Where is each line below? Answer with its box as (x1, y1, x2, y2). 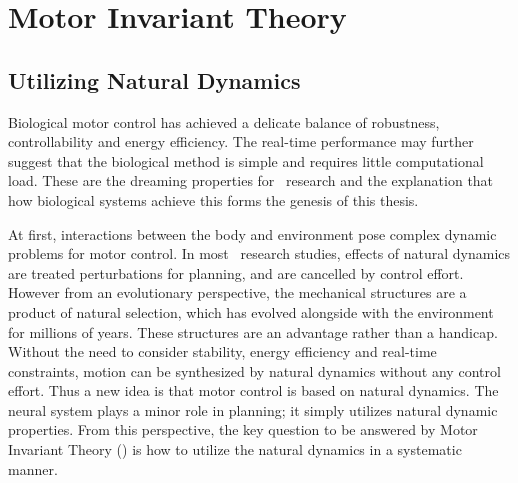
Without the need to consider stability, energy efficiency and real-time (8, 341, 437, 362)
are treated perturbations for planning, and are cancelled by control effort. (8, 262, 464, 283)
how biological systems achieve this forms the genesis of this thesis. (8, 189, 419, 210)
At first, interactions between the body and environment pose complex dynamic (8, 223, 497, 244)
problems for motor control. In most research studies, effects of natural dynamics (8, 243, 511, 264)
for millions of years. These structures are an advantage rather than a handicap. (8, 321, 498, 342)
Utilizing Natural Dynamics (8, 64, 301, 95)
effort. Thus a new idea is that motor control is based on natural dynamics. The (8, 380, 499, 401)
